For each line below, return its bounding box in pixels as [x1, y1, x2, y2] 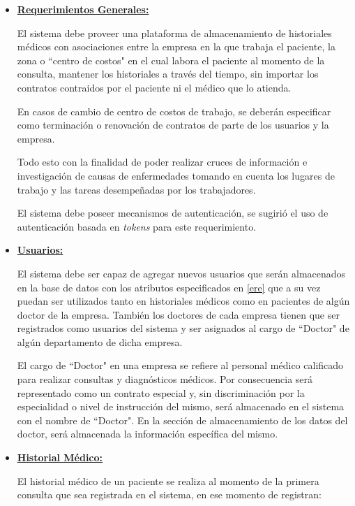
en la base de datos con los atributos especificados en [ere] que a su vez [17, 280, 321, 294]
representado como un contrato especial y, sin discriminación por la [17, 385, 305, 400]
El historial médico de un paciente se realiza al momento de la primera [17, 473, 319, 488]
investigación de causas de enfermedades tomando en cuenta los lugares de [17, 168, 335, 182]
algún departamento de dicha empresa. [17, 334, 183, 349]
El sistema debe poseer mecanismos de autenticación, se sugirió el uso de [17, 205, 328, 220]
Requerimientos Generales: [17, 2, 149, 16]
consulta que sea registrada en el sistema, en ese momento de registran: [17, 487, 322, 502]
